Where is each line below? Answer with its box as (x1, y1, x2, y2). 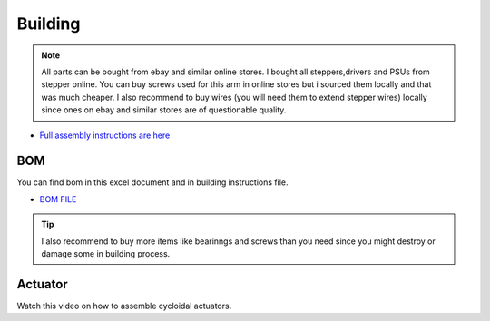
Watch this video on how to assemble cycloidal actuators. (16, 300, 232, 311)
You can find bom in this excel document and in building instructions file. (16, 177, 289, 188)
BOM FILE (39, 193, 77, 204)
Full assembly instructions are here (39, 130, 171, 141)
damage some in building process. (41, 248, 171, 258)
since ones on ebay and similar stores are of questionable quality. (41, 104, 287, 115)
